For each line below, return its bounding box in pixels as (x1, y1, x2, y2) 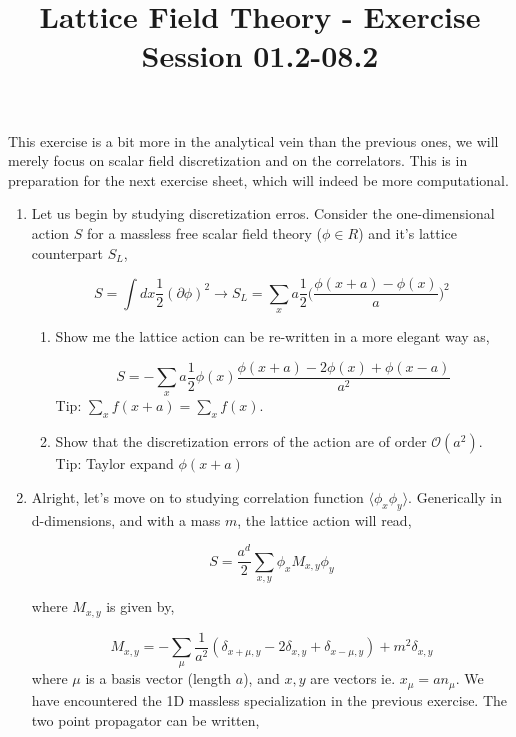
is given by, (106, 596, 175, 617)
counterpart (31, 242, 104, 263)
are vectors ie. (310, 668, 396, 689)
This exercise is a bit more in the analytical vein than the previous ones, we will (8, 130, 499, 151)
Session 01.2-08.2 (141, 35, 379, 76)
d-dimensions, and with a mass (31, 509, 221, 530)
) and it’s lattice (358, 222, 458, 243)
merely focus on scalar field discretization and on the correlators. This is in (8, 150, 468, 171)
